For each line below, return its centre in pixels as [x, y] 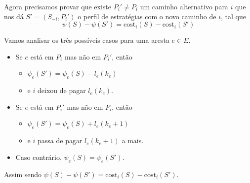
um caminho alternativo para [184, 6]
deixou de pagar [62, 90]
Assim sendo [23, 174]
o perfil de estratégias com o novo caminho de [147, 16]
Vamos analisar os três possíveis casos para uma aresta [87, 40]
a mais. [133, 140]
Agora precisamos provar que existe [58, 6]
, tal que [233, 16]
